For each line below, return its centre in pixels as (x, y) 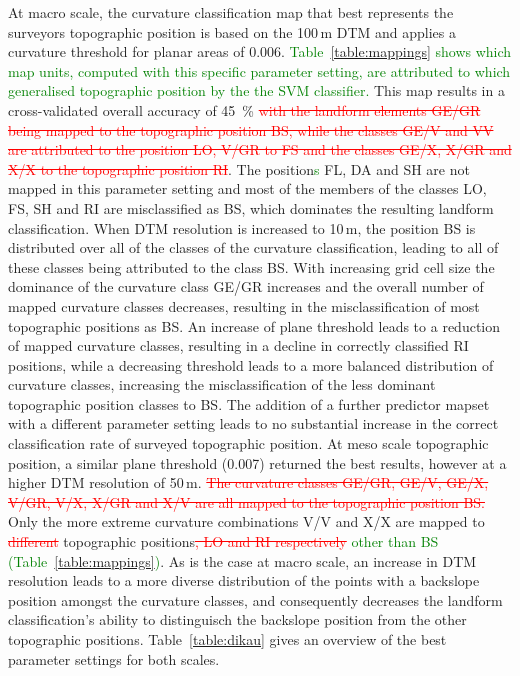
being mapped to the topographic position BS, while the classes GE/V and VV (251, 129)
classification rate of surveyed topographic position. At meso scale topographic (248, 443)
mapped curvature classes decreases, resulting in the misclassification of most (244, 305)
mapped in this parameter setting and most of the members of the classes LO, (247, 188)
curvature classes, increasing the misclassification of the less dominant (222, 384)
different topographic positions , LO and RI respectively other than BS (223, 541)
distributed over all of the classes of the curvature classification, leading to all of (253, 247)
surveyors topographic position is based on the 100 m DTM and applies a (232, 31)
